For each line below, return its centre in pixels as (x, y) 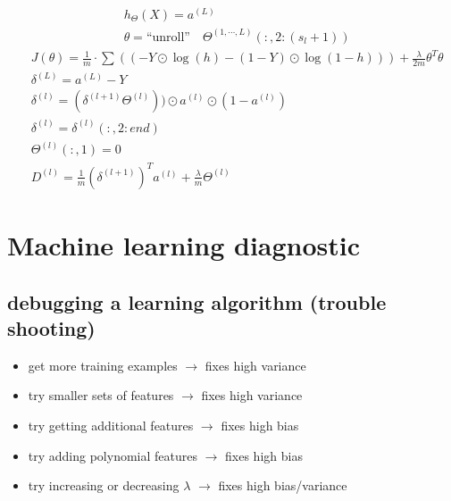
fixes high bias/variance (283, 485)
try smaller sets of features (101, 395)
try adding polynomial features (113, 455)
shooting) (51, 328)
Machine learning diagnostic (184, 245)
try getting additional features (111, 425)
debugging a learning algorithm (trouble (197, 301)
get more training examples (103, 365)
